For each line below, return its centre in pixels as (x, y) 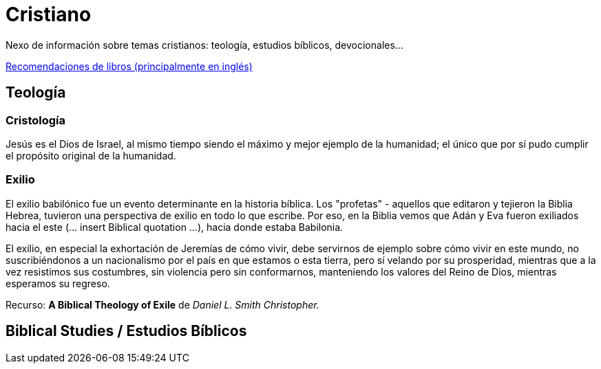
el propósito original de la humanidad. (91, 155)
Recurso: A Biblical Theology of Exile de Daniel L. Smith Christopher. (162, 304)
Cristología (36, 120)
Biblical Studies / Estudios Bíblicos (126, 331)
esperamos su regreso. (58, 283)
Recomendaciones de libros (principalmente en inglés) (129, 66)
